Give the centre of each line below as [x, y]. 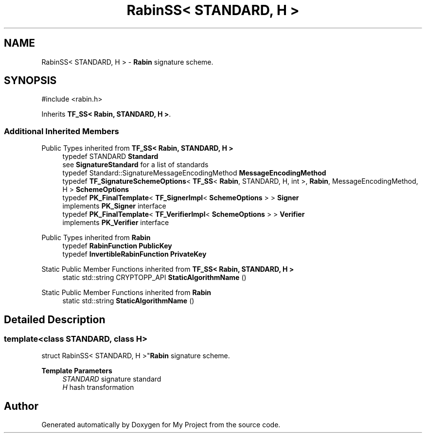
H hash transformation [98, 387]
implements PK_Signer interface [114, 206]
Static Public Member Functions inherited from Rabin [126, 293]
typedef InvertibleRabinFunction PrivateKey [134, 254]
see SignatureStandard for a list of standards [135, 165]
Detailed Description [55, 319]
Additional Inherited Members [62, 131]
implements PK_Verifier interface [116, 223]
